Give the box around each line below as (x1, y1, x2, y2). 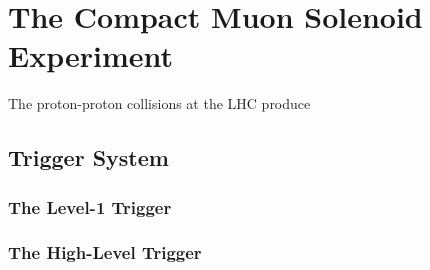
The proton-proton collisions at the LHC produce (8, 93, 311, 114)
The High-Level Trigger (8, 240, 202, 265)
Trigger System (8, 142, 169, 173)
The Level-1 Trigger (8, 194, 172, 219)
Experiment (8, 35, 174, 76)
